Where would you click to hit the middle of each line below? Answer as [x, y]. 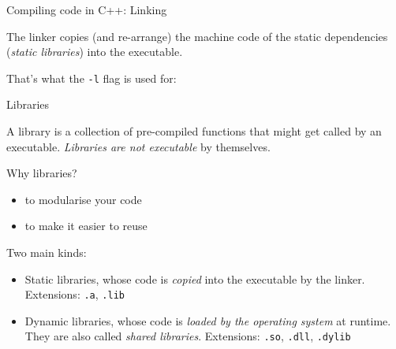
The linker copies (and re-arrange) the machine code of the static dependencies [197, 36]
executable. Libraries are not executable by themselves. [138, 146]
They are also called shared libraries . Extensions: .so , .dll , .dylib [188, 336]
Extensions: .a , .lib [75, 294]
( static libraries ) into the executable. [95, 52]
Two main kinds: [47, 252]
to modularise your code [83, 199]
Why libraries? [42, 173]
